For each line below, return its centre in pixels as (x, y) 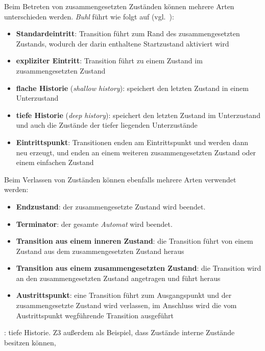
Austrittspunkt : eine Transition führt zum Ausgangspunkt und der (124, 295)
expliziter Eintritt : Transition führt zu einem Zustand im (109, 61)
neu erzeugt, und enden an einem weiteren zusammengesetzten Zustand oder (136, 152)
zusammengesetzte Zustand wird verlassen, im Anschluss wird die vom (126, 305)
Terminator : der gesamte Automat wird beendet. (94, 224)
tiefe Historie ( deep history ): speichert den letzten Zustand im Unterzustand (138, 115)
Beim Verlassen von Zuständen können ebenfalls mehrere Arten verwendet (120, 179)
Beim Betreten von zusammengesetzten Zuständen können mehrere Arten (119, 6)
